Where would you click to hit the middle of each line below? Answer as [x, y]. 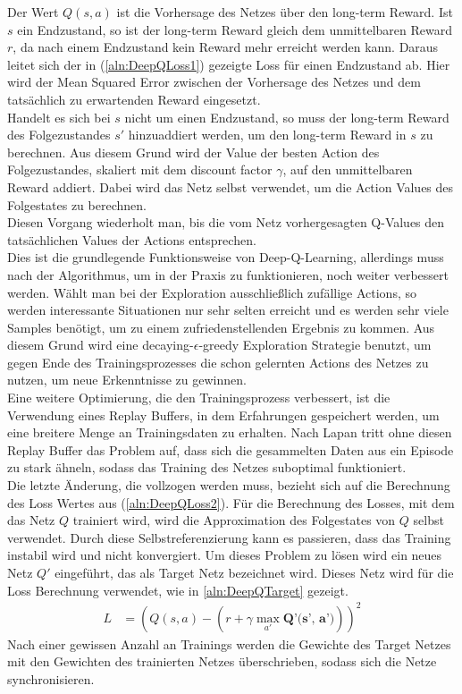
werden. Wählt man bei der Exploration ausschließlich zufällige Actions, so [212, 292]
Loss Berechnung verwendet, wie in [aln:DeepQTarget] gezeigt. [178, 590]
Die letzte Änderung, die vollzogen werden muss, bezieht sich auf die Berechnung [229, 485]
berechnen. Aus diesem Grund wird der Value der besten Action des [193, 152]
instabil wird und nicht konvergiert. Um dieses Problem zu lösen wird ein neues [225, 555]
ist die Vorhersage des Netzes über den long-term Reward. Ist [285, 12]
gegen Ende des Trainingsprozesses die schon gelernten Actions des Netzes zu [218, 362]
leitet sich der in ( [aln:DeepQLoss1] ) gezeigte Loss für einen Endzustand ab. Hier [229, 64]
